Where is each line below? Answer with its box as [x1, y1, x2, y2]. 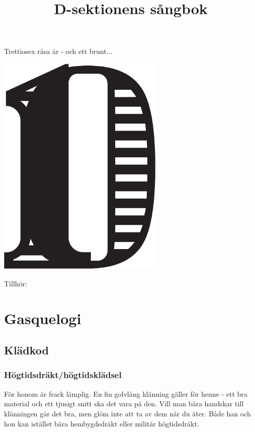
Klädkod [4, 342, 49, 358]
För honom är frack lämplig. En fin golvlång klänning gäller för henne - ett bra [4, 388, 247, 399]
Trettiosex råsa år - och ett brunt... [4, 46, 113, 56]
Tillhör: [4, 278, 27, 288]
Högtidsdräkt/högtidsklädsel [4, 368, 122, 381]
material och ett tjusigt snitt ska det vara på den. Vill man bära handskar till [4, 398, 244, 409]
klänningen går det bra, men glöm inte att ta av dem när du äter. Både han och [4, 408, 251, 418]
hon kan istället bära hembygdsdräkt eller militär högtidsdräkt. [4, 418, 199, 428]
